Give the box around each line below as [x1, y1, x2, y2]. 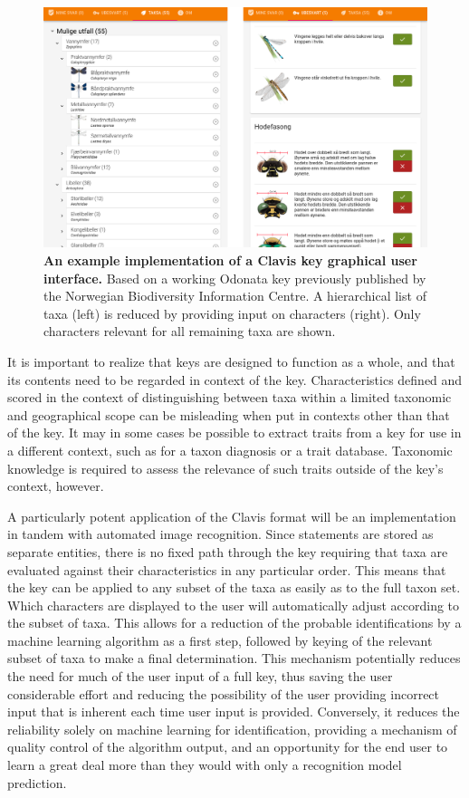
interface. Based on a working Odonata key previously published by [43, 268, 426, 287]
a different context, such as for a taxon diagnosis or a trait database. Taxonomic [7, 440, 453, 459]
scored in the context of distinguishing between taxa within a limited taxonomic [7, 388, 452, 407]
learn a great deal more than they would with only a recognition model [7, 755, 402, 774]
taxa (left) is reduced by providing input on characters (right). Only [43, 303, 421, 322]
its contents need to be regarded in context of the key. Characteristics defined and [7, 370, 463, 389]
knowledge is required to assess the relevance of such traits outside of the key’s [7, 458, 444, 477]
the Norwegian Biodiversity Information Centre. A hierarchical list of [43, 286, 426, 305]
